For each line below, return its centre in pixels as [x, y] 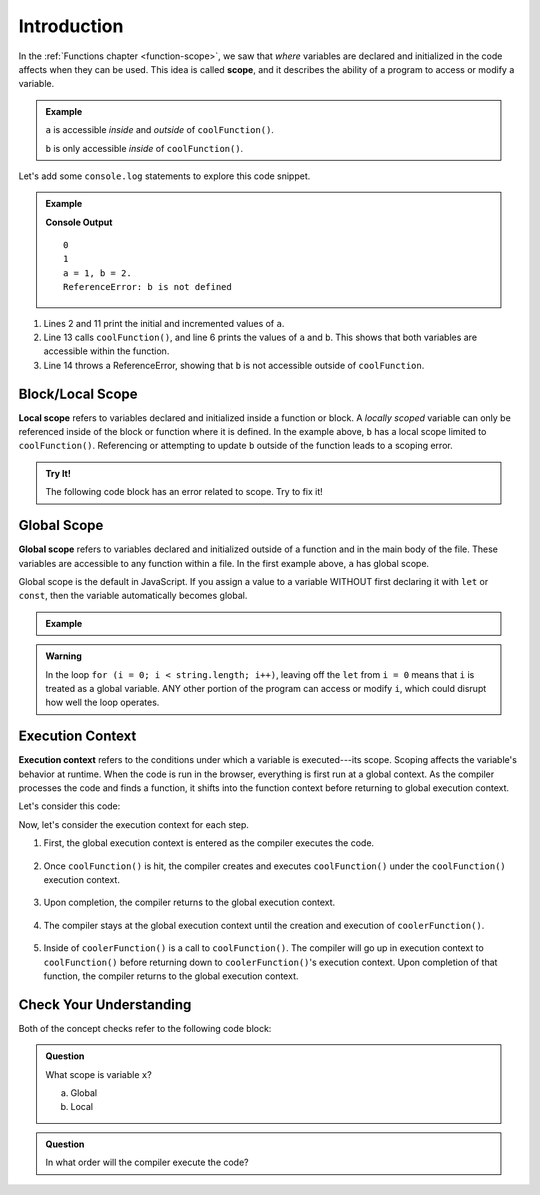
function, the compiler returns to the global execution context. [171, 976]
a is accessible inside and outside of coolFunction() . [160, 130]
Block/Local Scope [78, 393]
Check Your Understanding [105, 1004]
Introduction [71, 26]
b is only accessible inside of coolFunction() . [144, 148]
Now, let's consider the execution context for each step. [134, 824]
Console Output [79, 222]
